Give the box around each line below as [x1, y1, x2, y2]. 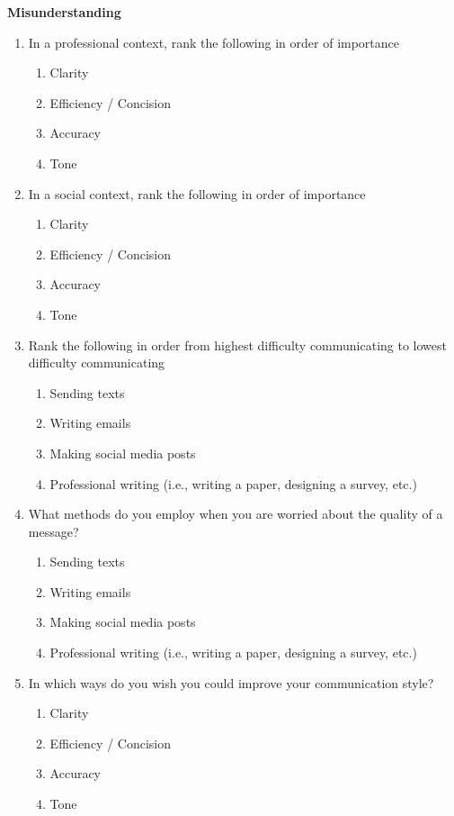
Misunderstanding [7, 3, 121, 21]
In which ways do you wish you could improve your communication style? [28, 673, 434, 692]
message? [28, 521, 79, 540]
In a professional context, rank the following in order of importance [28, 32, 400, 51]
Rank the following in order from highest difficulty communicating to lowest [28, 335, 447, 354]
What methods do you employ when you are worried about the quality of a [28, 504, 443, 523]
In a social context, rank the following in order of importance [28, 184, 366, 203]
